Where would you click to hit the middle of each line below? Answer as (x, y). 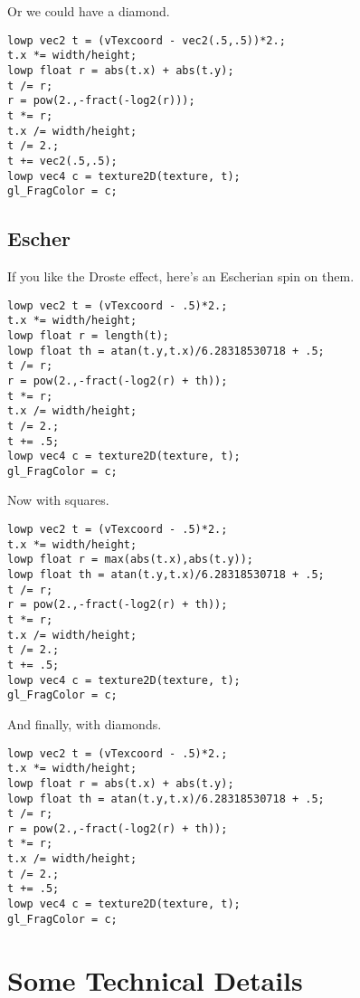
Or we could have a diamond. (89, 11)
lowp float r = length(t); (88, 335)
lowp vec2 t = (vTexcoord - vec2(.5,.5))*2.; (147, 40)
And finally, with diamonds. (85, 723)
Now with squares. (58, 500)
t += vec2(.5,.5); (62, 161)
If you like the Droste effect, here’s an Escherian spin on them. (181, 276)
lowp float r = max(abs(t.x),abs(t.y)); (131, 560)
